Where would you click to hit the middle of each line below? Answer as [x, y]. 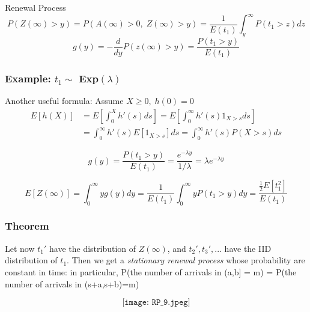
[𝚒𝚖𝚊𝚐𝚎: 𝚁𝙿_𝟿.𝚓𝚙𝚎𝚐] [156, 303]
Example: [28, 78]
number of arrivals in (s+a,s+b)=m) [72, 283]
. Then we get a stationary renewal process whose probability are [186, 260]
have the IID [248, 248]
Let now [20, 248]
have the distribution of [93, 248]
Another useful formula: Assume [64, 101]
